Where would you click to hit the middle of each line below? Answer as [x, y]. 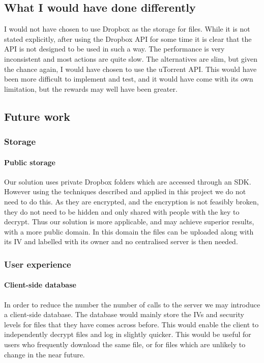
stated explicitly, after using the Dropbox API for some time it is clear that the [128, 38]
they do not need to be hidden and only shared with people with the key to [122, 211]
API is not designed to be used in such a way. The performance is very [114, 49]
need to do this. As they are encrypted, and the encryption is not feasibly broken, [131, 201]
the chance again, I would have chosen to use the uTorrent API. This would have [130, 69]
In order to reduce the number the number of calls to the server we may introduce [132, 304]
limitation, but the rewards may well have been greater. [91, 88]
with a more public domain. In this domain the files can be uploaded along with [129, 231]
